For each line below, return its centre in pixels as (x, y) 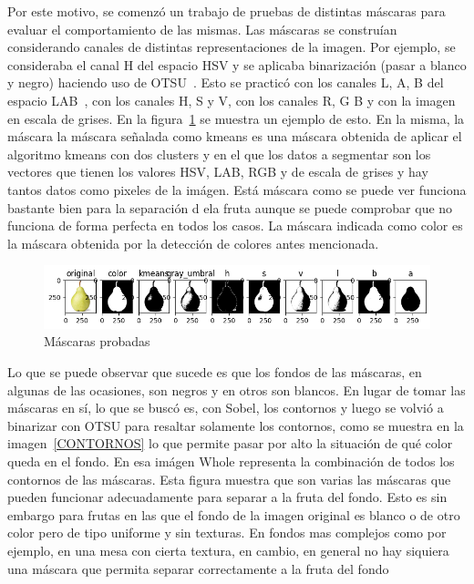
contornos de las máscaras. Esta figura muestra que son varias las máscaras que (229, 479)
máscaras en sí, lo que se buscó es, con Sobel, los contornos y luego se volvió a (226, 408)
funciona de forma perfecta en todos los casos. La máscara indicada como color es (235, 225)
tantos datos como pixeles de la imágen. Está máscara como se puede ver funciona (237, 189)
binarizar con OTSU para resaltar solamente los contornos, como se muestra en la (236, 425)
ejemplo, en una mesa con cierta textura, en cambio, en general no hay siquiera (228, 550)
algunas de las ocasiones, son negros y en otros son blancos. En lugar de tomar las (237, 389)
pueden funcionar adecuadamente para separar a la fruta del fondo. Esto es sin (227, 497)
